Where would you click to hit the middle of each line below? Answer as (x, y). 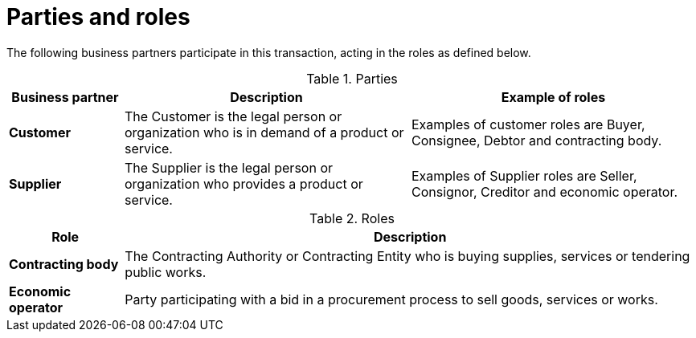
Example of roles (553, 97)
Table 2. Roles (352, 218)
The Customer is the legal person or (233, 116)
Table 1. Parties (352, 78)
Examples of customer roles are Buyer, (528, 124)
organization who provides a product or (244, 183)
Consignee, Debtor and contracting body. (536, 140)
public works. (166, 272)
